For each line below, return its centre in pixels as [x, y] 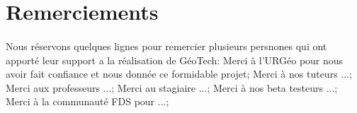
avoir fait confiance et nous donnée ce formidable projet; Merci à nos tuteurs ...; [179, 74]
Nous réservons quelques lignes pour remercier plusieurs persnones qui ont [166, 46]
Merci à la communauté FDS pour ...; [87, 101]
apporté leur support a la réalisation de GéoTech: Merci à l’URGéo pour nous [175, 60]
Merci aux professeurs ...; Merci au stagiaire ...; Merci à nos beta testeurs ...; [172, 87]
